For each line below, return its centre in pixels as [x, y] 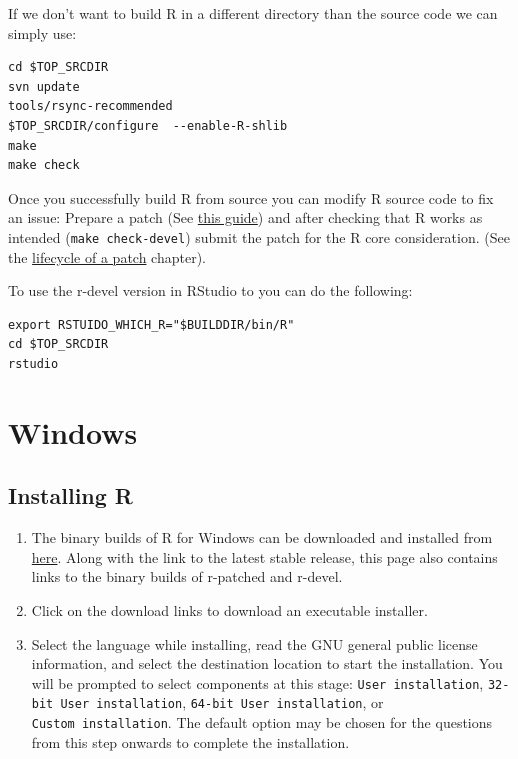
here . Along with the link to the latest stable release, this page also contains [264, 556]
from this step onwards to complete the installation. [190, 741]
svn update [44, 86]
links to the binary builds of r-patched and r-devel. [187, 576]
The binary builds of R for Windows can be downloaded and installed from [262, 537]
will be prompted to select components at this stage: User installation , [257, 682]
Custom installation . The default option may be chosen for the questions [262, 722]
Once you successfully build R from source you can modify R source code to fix [251, 197]
